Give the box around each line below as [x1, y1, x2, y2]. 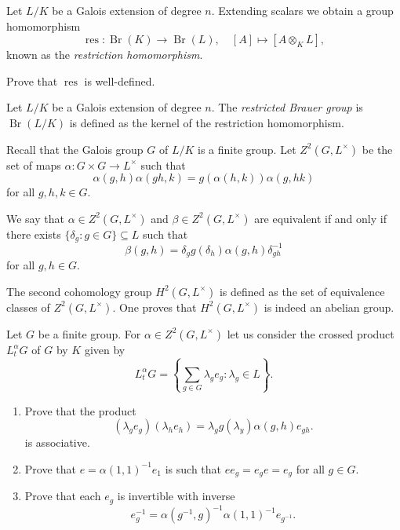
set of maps [6, 156, 61, 173]
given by [84, 341, 125, 357]
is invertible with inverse [117, 488, 235, 504]
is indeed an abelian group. [264, 298, 395, 315]
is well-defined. [84, 72, 155, 89]
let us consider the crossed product [227, 325, 395, 342]
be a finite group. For [38, 325, 141, 342]
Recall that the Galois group [6, 141, 144, 157]
